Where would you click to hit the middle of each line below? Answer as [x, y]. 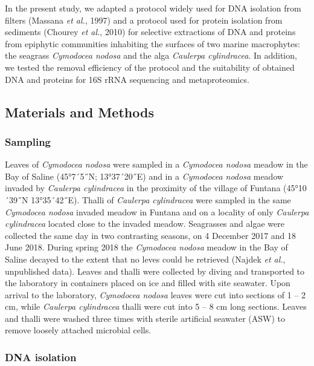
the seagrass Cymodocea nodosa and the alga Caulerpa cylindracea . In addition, [151, 55]
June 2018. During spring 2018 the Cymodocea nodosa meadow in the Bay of [146, 247]
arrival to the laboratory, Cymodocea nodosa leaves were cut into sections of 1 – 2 [155, 294]
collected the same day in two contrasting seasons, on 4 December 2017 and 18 [151, 235]
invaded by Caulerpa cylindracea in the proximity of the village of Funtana [143, 188]
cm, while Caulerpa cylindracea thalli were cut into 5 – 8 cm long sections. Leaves [156, 306]
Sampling [28, 141]
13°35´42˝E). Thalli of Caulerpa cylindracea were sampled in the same [161, 199]
